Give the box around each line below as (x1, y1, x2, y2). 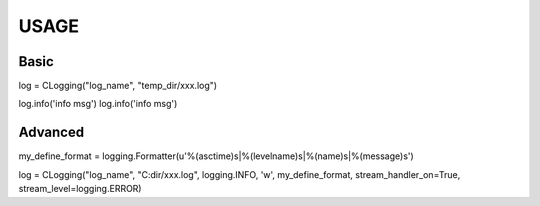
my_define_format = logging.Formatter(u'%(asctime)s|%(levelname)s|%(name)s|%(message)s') (18, 150, 414, 162)
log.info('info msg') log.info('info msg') (18, 98, 178, 110)
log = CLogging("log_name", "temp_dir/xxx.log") (18, 80, 218, 92)
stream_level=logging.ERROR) (18, 183, 142, 195)
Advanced (18, 124, 85, 141)
